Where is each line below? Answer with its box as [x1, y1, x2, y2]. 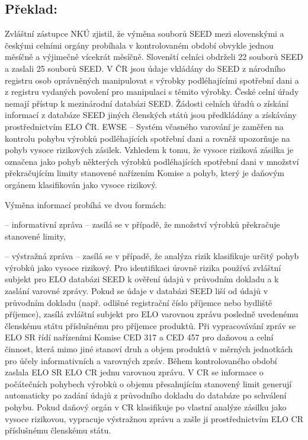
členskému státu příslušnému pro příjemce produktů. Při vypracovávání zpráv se [5, 319, 296, 331]
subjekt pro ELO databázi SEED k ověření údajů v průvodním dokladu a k [5, 273, 279, 285]
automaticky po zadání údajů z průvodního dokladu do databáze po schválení [5, 389, 287, 401]
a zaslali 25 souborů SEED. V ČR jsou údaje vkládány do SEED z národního [5, 62, 285, 74]
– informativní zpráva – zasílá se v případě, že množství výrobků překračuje [5, 218, 280, 231]
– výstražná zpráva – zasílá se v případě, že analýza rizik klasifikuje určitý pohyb [5, 250, 299, 262]
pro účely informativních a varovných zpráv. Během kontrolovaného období [5, 354, 277, 366]
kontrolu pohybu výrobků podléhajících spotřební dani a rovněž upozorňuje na [5, 132, 290, 144]
